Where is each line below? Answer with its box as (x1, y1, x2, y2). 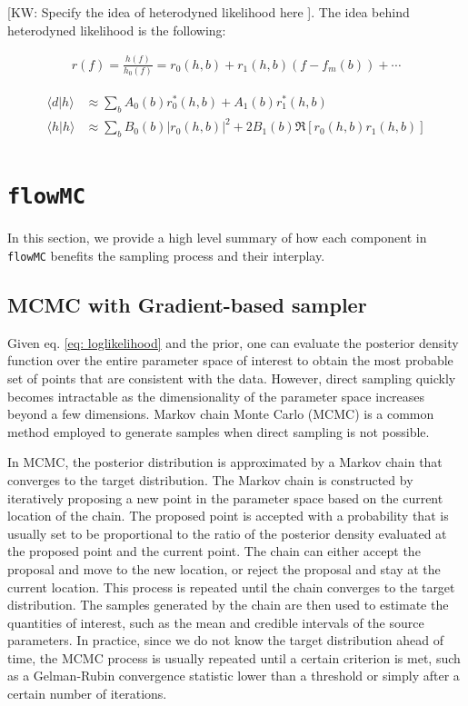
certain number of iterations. (7, 684, 167, 703)
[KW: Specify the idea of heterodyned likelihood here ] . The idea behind (7, 3, 410, 21)
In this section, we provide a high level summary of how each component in (7, 228, 427, 247)
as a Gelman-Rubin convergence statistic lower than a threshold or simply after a (7, 666, 460, 685)
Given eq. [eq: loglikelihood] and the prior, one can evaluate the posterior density (7, 333, 459, 352)
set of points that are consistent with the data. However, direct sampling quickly (7, 368, 456, 387)
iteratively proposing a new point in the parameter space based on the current (7, 488, 443, 507)
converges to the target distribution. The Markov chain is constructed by (7, 470, 413, 489)
